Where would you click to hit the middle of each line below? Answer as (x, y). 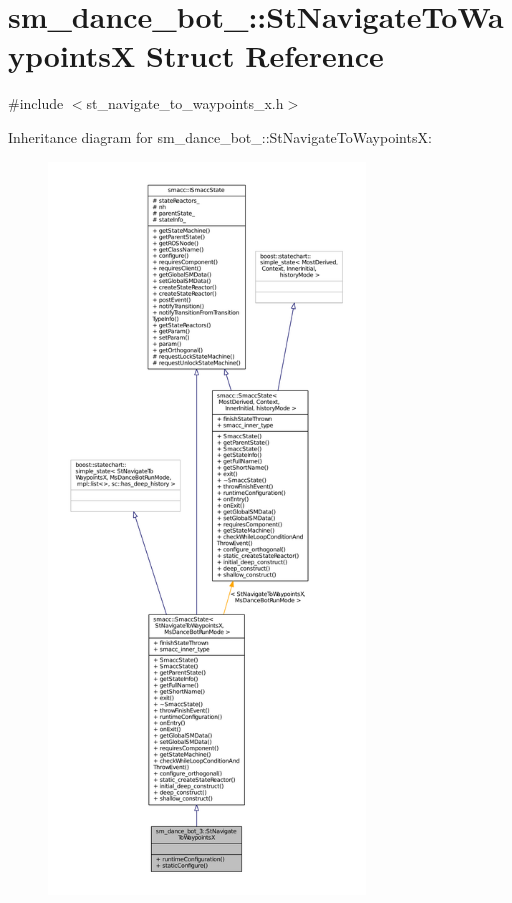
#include (36, 103)
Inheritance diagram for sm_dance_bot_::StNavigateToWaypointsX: (220, 136)
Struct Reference (265, 55)
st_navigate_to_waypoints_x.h (185, 103)
